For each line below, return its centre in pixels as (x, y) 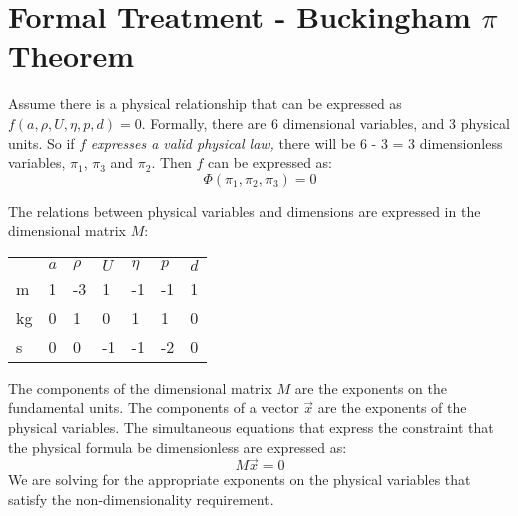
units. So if (41, 142)
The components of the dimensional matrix (140, 387)
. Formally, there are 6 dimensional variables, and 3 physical (325, 122)
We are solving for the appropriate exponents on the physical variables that (239, 479)
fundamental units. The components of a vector (153, 407)
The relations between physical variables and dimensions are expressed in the (244, 210)
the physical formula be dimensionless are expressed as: (177, 446)
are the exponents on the (370, 387)
